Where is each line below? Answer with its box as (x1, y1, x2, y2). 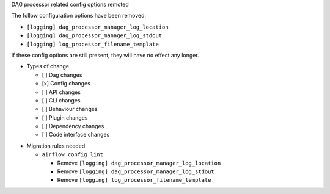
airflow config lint (42, 151, 104, 158)
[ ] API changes (42, 88, 81, 96)
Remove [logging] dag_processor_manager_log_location (57, 159, 221, 167)
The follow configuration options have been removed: (11, 12, 147, 20)
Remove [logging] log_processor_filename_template (57, 176, 211, 184)
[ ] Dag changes (42, 71, 82, 79)
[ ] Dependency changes (42, 123, 105, 130)
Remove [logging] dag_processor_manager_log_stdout (57, 168, 215, 175)
